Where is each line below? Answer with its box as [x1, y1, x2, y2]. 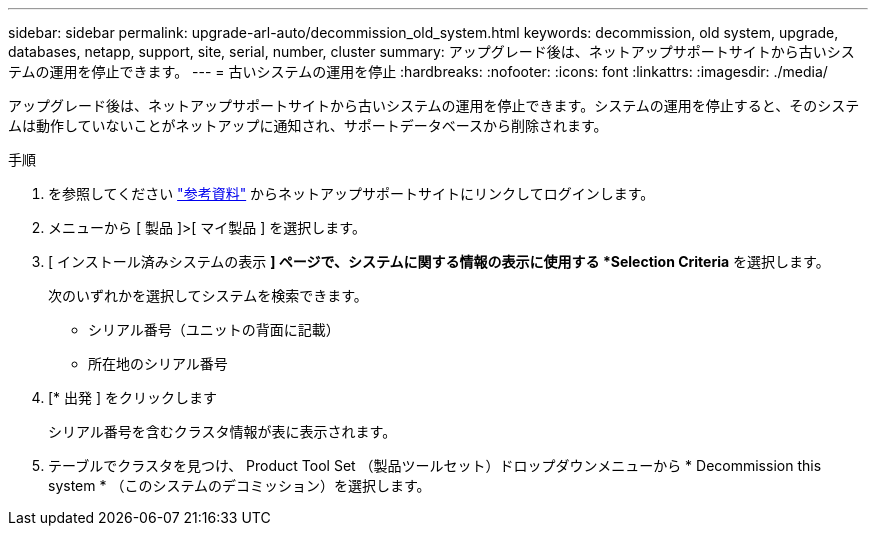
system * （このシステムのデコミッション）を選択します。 [48, 477, 431, 494]
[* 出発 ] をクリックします [48, 389, 218, 406]
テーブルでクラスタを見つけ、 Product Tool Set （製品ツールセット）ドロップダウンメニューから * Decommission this [48, 457, 822, 474]
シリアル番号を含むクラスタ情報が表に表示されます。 [48, 423, 397, 440]
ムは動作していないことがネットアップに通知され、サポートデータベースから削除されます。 [8, 117, 608, 134]
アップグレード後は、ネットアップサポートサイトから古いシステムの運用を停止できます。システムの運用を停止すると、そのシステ [8, 97, 860, 114]
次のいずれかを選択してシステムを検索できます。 [48, 287, 368, 304]
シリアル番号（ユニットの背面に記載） [88, 321, 340, 338]
